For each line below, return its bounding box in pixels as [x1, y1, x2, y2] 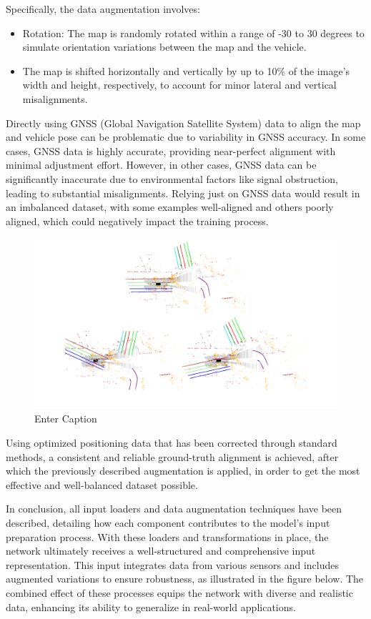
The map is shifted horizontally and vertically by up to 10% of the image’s [22, 63, 350, 78]
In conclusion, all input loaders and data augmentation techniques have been [6, 501, 342, 516]
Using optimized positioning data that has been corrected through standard [6, 435, 337, 450]
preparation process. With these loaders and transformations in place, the [6, 529, 329, 544]
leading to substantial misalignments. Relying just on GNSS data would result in [6, 185, 360, 200]
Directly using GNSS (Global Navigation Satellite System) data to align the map [6, 115, 361, 130]
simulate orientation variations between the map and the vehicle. [22, 39, 307, 54]
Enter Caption [34, 411, 97, 426]
